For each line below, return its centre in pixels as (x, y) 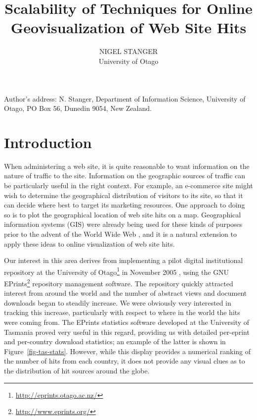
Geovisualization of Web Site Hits (128, 27)
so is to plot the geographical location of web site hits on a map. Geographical (123, 214)
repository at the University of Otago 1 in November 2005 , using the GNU (117, 271)
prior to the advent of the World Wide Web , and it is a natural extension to (120, 234)
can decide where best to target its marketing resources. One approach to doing (125, 205)
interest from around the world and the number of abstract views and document (126, 293)
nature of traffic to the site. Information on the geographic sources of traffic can (125, 176)
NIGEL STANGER (128, 51)
